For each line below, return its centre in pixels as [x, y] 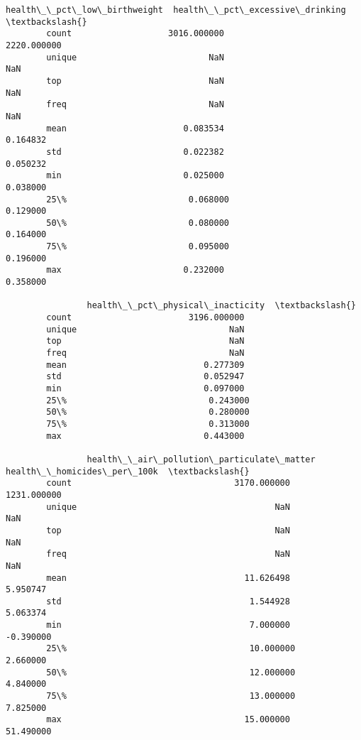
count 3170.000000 [168, 483]
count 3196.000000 [145, 318]
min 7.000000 [168, 625]
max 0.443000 [145, 436]
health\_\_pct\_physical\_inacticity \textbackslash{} [221, 306]
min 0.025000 [135, 176]
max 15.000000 [168, 720]
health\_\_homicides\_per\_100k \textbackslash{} [128, 471]
